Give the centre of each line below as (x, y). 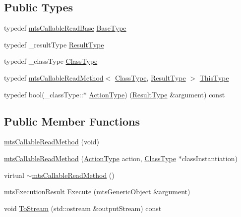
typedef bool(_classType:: (44, 94)
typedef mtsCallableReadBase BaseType (65, 28)
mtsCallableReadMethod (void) (52, 142)
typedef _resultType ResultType (54, 44)
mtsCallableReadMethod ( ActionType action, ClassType (90, 158)
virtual (14, 175)
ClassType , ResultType (150, 77)
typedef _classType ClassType (51, 61)
